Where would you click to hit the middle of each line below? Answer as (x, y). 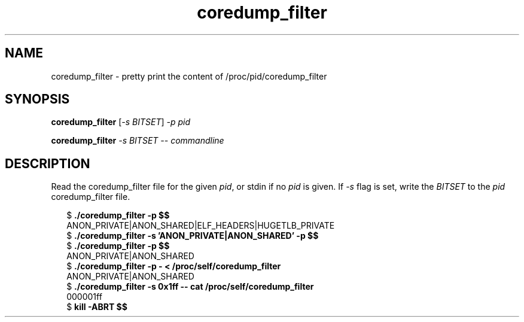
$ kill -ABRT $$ (97, 307)
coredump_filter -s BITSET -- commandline (138, 141)
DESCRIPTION (48, 163)
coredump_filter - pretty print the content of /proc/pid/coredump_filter (189, 76)
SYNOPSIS (37, 99)
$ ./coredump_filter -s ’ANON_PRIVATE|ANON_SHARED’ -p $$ (193, 236)
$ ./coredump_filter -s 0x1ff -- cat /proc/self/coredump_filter (190, 287)
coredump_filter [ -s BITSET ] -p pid (121, 122)
